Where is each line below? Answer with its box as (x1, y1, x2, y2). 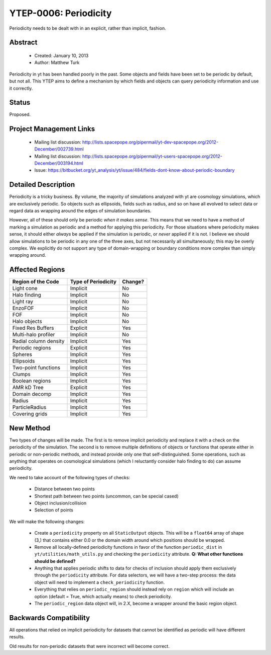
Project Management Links (9, 125, 95, 133)
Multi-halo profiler (12, 331, 55, 338)
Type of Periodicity (70, 278, 117, 285)
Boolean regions (12, 378, 51, 385)
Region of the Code (12, 278, 59, 285)
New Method (9, 423, 51, 432)
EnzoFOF (12, 305, 35, 312)
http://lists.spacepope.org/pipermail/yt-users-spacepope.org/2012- (82, 153, 223, 159)
